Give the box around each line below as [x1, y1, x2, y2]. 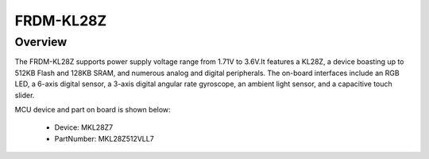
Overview [14, 35, 68, 49]
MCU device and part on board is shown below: [14, 104, 171, 114]
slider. [14, 90, 35, 100]
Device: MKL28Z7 [54, 123, 114, 132]
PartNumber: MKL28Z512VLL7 [54, 134, 154, 143]
